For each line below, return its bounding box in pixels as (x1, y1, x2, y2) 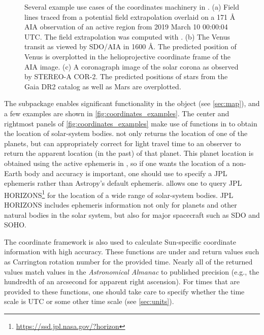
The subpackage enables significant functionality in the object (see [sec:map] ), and (4, 98, 260, 109)
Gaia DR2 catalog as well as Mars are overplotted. (24, 81, 181, 91)
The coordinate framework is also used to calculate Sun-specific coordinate (4, 236, 237, 247)
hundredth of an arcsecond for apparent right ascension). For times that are (4, 276, 240, 287)
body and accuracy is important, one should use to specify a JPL (24, 167, 227, 178)
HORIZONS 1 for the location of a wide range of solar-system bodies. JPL (4, 188, 234, 200)
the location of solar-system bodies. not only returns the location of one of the (4, 128, 248, 139)
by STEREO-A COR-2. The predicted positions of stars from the (24, 71, 228, 82)
